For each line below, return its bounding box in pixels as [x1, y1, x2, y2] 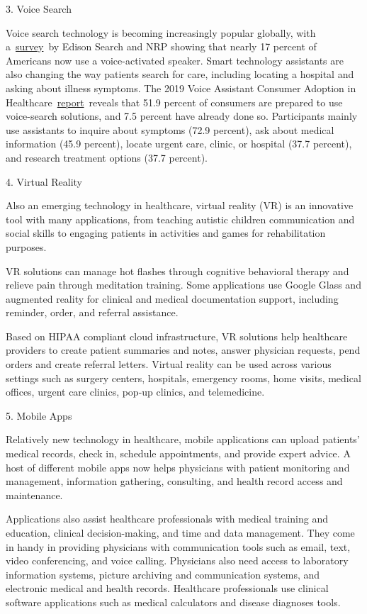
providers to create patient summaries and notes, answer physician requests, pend [6, 342, 361, 357]
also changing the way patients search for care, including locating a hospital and [6, 67, 354, 82]
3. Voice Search [6, 1, 72, 16]
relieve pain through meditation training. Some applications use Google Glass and [6, 277, 361, 292]
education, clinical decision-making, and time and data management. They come [6, 525, 355, 540]
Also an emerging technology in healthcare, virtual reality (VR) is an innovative [6, 198, 354, 213]
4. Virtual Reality [6, 174, 82, 189]
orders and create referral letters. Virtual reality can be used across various [6, 357, 332, 372]
